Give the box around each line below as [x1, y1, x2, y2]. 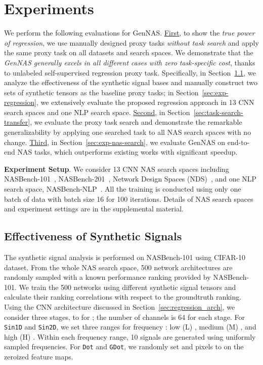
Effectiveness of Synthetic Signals [4, 228, 182, 244]
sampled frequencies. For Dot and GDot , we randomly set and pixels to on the [4, 341, 244, 352]
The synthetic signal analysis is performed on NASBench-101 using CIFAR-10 [4, 252, 246, 263]
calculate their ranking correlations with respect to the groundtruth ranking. [4, 291, 242, 302]
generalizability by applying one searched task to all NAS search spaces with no [4, 127, 251, 137]
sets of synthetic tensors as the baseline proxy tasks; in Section [4, 87, 199, 97]
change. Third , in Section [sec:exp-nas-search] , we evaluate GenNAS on [4, 136, 226, 147]
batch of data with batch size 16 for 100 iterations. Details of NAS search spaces [4, 193, 253, 204]
